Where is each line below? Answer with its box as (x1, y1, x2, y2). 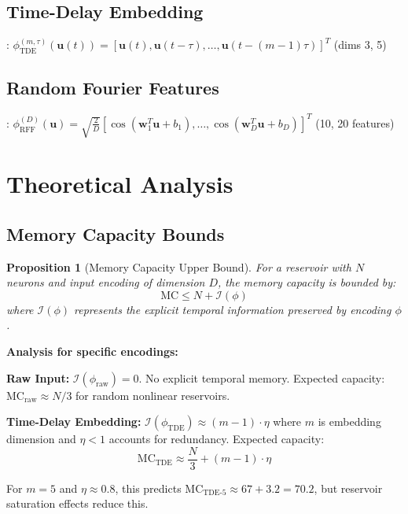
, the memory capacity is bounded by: (218, 274, 396, 290)
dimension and (6, 431, 76, 447)
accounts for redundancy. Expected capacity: (108, 431, 325, 447)
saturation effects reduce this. (6, 495, 149, 512)
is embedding (318, 413, 381, 430)
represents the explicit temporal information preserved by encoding (74, 301, 391, 317)
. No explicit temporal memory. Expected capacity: (138, 369, 385, 386)
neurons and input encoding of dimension (6, 274, 205, 290)
